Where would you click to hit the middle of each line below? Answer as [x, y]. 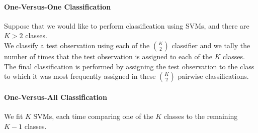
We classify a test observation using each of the [77, 45]
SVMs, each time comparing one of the [93, 116]
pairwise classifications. [213, 76]
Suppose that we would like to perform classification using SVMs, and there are [127, 25]
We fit [14, 116]
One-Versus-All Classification [56, 97]
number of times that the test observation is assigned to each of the [108, 56]
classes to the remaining [201, 116]
